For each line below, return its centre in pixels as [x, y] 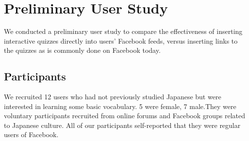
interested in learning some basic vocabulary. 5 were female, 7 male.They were [120, 106]
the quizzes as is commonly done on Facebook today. [82, 50]
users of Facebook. [31, 134]
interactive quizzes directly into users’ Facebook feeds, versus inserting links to [121, 40]
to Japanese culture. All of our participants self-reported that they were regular [122, 125]
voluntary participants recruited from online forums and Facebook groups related [125, 116]
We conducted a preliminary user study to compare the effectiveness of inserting [123, 31]
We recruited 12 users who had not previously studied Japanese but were [113, 97]
